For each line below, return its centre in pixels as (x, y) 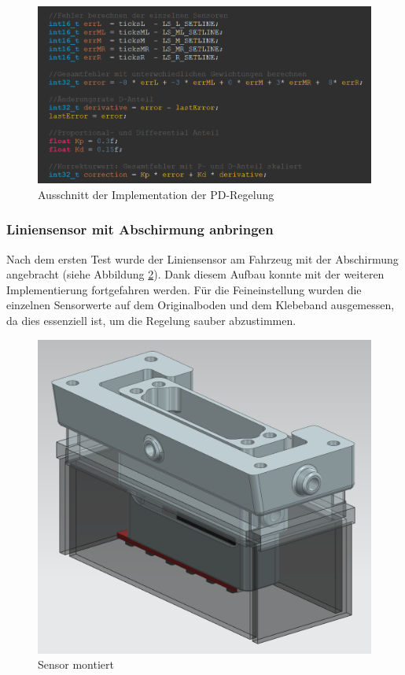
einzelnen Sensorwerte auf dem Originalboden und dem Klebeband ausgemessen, (201, 305)
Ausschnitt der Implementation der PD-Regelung (156, 194)
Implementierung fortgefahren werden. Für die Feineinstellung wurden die (184, 289)
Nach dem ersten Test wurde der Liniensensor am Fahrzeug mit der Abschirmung (202, 258)
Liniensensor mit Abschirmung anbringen (140, 229)
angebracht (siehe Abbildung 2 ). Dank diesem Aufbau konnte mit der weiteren (195, 274)
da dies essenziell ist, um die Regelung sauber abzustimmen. (151, 320)
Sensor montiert (76, 664)
